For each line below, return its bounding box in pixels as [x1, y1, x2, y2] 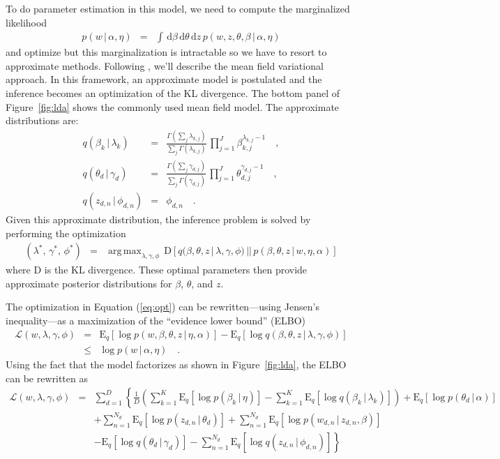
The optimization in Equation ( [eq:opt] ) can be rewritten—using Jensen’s [6, 299, 319, 314]
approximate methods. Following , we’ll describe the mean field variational [6, 58, 324, 73]
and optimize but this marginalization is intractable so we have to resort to [6, 45, 327, 59]
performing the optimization [6, 225, 126, 240]
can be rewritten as [6, 370, 88, 385]
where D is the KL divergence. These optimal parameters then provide [6, 262, 308, 277]
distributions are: [6, 113, 79, 128]
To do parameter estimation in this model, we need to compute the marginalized [6, 1, 350, 15]
